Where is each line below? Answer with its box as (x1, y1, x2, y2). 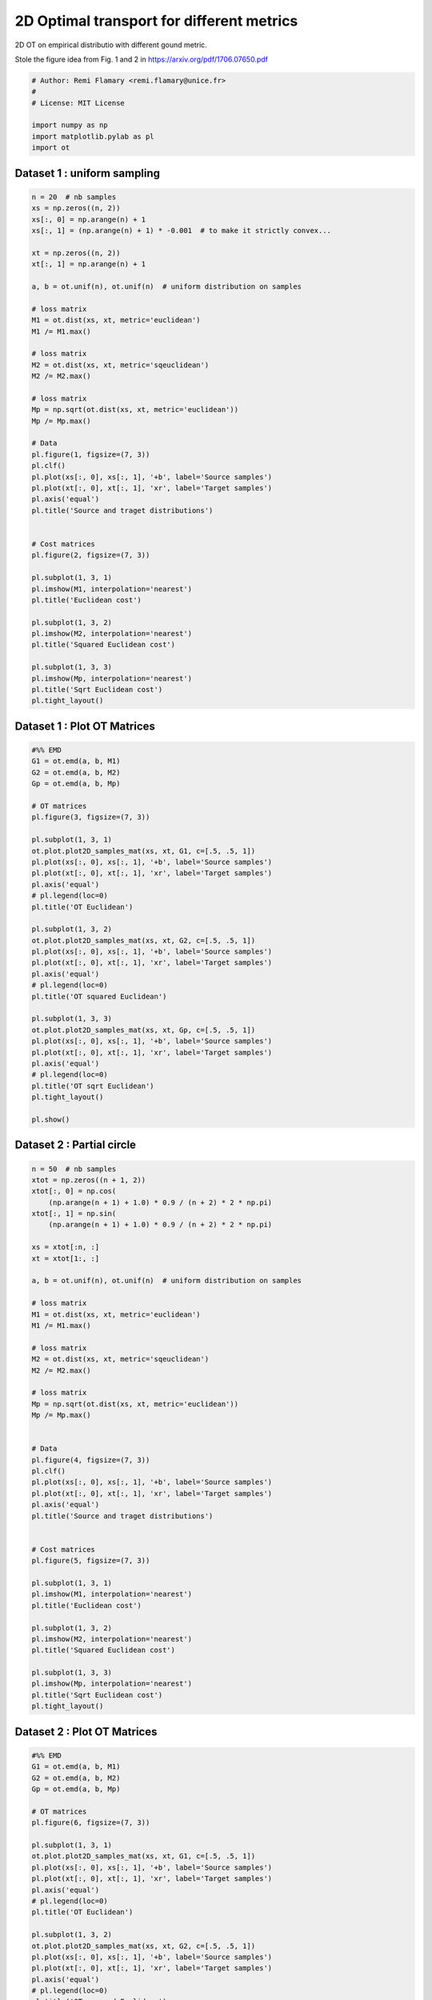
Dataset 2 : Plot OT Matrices (14, 1725, 158, 1738)
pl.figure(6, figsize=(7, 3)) (31, 1818, 150, 1827)
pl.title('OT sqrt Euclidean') (31, 1081, 155, 1090)
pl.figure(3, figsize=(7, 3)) (31, 813, 150, 822)
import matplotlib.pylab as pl (31, 132, 155, 141)
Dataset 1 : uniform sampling (14, 166, 160, 180)
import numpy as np (31, 121, 108, 130)
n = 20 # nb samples (31, 192, 117, 202)
